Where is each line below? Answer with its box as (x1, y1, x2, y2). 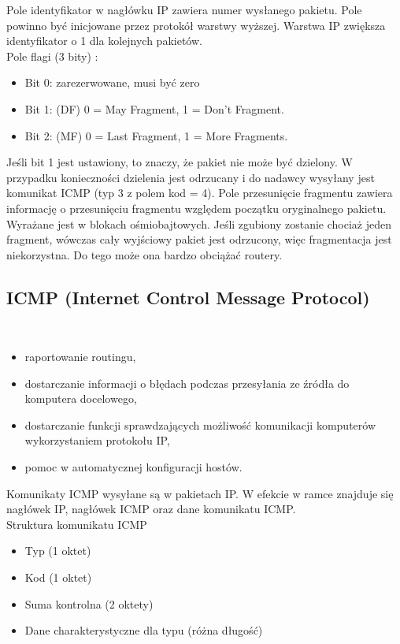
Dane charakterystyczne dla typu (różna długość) (24, 622, 263, 638)
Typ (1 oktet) (24, 542, 91, 559)
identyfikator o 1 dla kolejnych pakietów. (6, 32, 202, 49)
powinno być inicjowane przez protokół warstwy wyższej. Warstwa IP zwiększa (6, 17, 386, 33)
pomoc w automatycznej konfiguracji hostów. (24, 459, 243, 475)
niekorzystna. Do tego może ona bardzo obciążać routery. (6, 246, 283, 262)
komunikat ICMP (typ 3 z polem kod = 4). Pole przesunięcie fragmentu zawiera (6, 184, 393, 201)
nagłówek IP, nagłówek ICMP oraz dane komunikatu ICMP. (6, 501, 296, 517)
